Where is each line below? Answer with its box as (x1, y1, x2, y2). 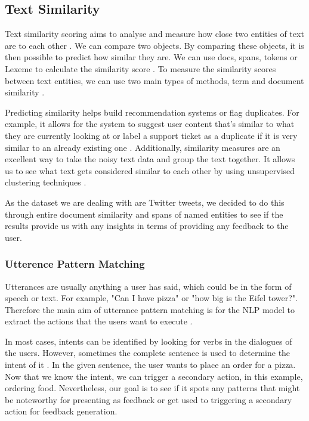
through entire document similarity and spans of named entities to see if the (5, 208, 283, 220)
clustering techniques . (5, 176, 86, 188)
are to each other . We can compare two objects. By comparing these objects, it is (5, 39, 304, 51)
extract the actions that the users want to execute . (5, 315, 193, 327)
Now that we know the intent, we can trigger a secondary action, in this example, (5, 370, 303, 382)
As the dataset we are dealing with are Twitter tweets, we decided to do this (5, 196, 285, 208)
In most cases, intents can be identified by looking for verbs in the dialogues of (5, 335, 292, 347)
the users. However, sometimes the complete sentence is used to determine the (5, 346, 291, 359)
